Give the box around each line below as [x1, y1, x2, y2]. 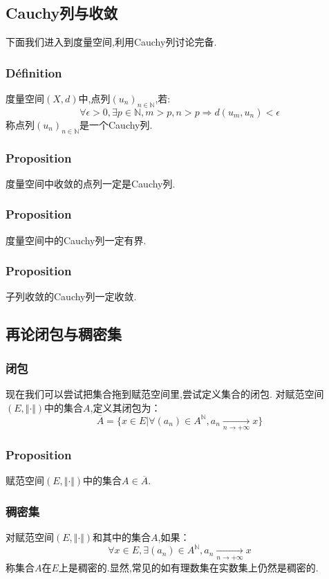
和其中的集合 [93, 530, 151, 544]
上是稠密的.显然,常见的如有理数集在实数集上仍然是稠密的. [58, 560, 319, 574]
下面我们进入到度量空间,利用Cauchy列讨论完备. [6, 35, 217, 49]
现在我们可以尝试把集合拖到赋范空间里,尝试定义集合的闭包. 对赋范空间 [6, 387, 324, 401]
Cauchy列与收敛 [6, 2, 118, 24]
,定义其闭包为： [90, 400, 161, 414]
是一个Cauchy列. [79, 117, 153, 131]
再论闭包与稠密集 [6, 323, 122, 344]
